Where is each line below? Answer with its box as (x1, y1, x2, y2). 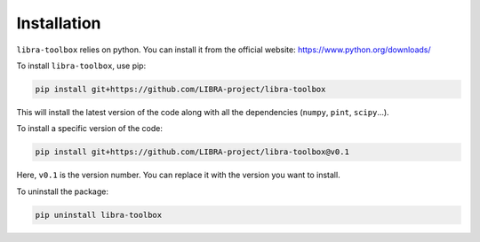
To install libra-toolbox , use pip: (16, 60, 147, 71)
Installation (16, 13, 101, 33)
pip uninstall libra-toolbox (35, 209, 163, 220)
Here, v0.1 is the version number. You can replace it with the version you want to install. (16, 169, 341, 181)
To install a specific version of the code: (16, 123, 164, 134)
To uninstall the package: (16, 186, 108, 197)
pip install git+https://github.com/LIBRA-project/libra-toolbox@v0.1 (35, 147, 350, 157)
